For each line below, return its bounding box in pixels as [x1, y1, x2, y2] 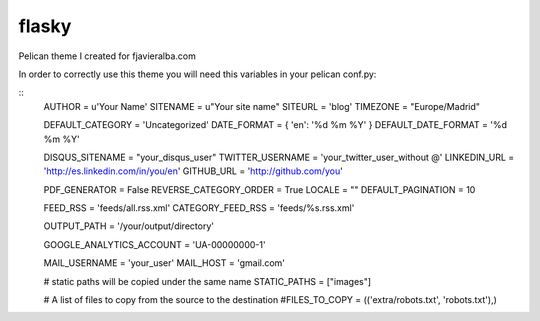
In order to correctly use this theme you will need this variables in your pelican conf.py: [18, 68, 377, 80]
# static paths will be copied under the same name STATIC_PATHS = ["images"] [43, 275, 372, 287]
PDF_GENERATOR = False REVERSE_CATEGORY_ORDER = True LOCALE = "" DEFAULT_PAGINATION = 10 [43, 183, 476, 195]
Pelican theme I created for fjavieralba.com [18, 50, 197, 62]
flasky [18, 15, 72, 37]
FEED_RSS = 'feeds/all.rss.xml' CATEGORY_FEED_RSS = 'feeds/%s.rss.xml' [43, 202, 355, 214]
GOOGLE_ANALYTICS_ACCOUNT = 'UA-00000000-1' [43, 238, 266, 250]
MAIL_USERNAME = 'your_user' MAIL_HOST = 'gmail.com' [43, 257, 285, 269]
